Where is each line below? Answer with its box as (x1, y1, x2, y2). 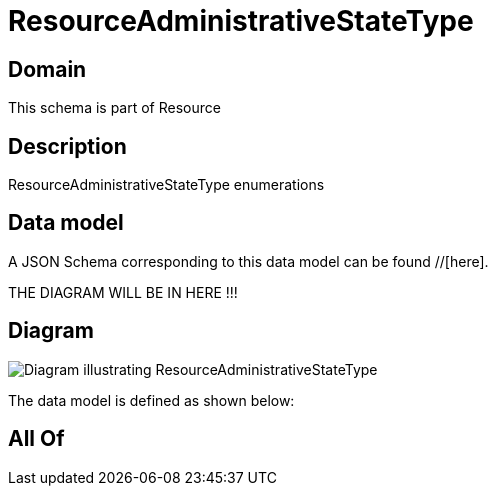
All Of (8, 426, 65, 452)
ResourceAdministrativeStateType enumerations (8, 176, 325, 194)
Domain (8, 56, 87, 82)
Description (8, 133, 127, 159)
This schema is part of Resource (8, 99, 221, 117)
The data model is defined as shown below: (8, 391, 295, 409)
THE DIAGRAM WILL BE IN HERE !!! (8, 283, 238, 301)
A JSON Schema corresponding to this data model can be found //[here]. (8, 252, 489, 270)
